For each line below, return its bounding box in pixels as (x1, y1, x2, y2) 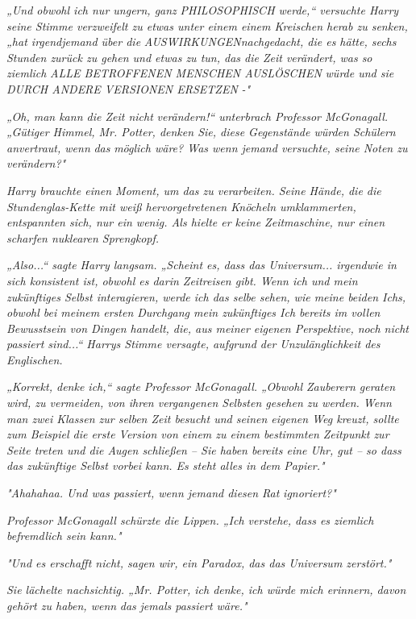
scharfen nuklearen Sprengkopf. (6, 229, 160, 246)
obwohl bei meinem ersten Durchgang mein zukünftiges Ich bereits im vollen (6, 304, 381, 321)
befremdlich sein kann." (6, 527, 122, 544)
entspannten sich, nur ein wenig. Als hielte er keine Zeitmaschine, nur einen (6, 214, 385, 231)
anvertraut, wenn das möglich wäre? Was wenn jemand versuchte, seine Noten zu (6, 139, 408, 156)
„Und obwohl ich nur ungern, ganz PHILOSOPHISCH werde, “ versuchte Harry (6, 2, 399, 18)
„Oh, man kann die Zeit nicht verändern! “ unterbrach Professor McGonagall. (6, 107, 389, 124)
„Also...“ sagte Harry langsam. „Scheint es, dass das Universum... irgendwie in (6, 256, 397, 273)
